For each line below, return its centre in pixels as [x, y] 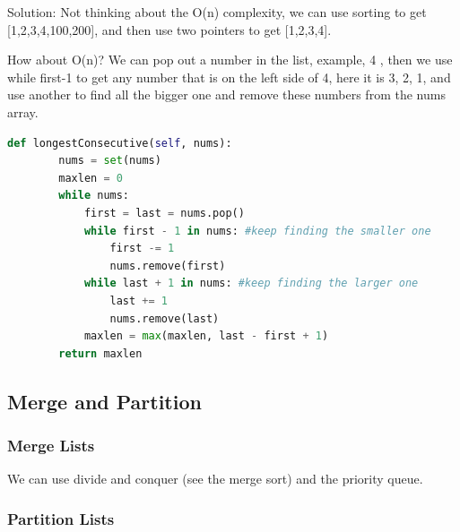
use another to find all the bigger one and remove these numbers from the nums [226, 94]
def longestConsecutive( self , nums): [120, 143]
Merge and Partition [104, 401]
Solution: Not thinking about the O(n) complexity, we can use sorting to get [217, 12]
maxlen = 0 [91, 178]
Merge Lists [51, 445]
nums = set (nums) [110, 161]
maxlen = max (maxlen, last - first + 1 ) [206, 336]
